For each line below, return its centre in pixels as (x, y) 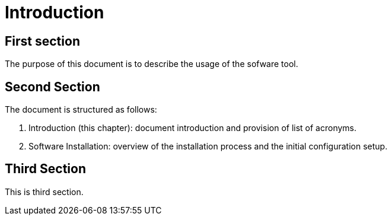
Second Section (52, 87)
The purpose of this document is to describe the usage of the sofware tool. (152, 64)
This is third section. (44, 192)
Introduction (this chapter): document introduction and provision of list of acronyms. (193, 128)
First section (42, 41)
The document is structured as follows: (81, 110)
